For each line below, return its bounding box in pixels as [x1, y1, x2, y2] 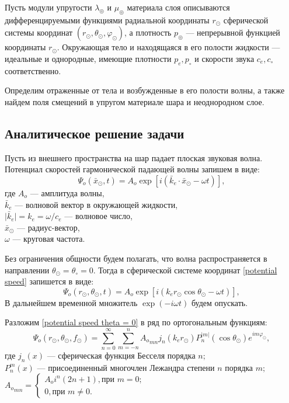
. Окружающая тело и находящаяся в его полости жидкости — [57, 41, 280, 53]
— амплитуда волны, [30, 186, 105, 199]
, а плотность [124, 26, 172, 39]
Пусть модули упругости [5, 1, 92, 13]
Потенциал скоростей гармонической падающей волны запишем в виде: [5, 163, 260, 175]
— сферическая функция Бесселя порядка [47, 349, 196, 362]
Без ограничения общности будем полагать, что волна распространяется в [5, 252, 267, 264]
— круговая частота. [12, 232, 85, 245]
